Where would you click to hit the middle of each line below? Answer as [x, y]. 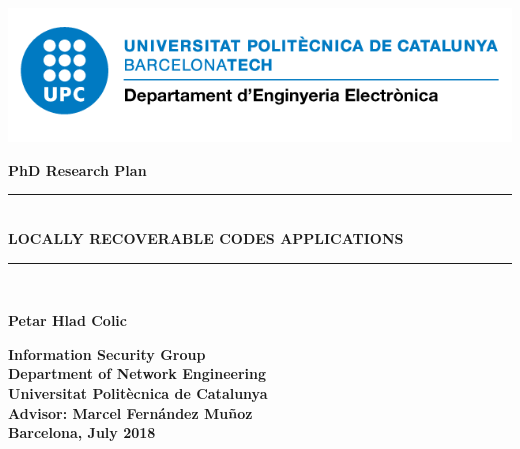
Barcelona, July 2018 [82, 432]
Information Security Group [107, 353]
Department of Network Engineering [137, 373]
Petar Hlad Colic [67, 320]
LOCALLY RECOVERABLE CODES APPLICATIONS [206, 238]
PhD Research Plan [77, 169]
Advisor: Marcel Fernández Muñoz [130, 412]
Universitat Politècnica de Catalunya [138, 393]
